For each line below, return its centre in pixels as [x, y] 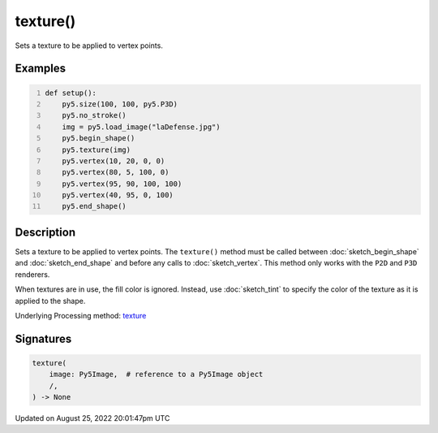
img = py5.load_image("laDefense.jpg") [141, 127]
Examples [41, 69]
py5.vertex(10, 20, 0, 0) [114, 161]
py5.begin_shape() [99, 139]
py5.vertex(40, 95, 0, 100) [118, 195]
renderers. [32, 274]
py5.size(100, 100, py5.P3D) [120, 104]
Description [45, 232]
